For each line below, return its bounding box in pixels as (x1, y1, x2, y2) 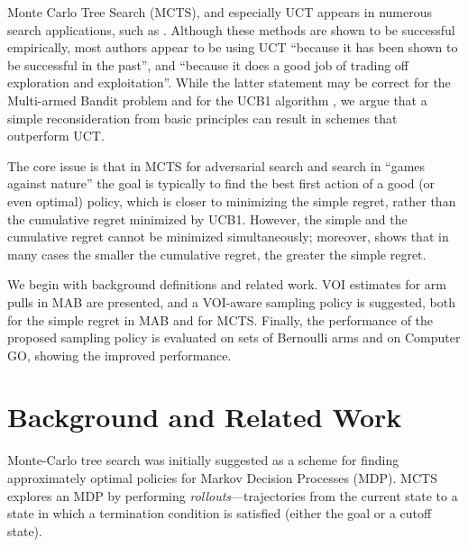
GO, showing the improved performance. (7, 345, 232, 364)
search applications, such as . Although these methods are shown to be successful (7, 20, 455, 39)
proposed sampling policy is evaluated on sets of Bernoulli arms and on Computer (7, 328, 461, 347)
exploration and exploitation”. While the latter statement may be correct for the (7, 73, 451, 92)
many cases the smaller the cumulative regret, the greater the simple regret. (7, 244, 427, 263)
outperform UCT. (7, 126, 105, 145)
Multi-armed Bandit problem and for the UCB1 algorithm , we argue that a (7, 90, 427, 109)
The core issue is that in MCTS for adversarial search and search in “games (7, 156, 426, 175)
